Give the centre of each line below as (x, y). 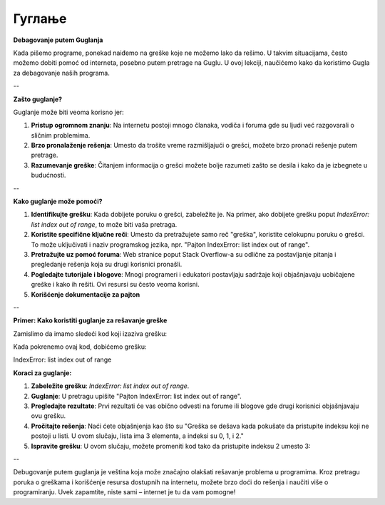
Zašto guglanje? (38, 99)
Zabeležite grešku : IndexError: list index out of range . (110, 386)
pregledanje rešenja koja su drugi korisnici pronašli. (107, 265)
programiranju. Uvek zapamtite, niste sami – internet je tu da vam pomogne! (124, 492)
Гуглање (40, 19)
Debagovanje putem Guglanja (58, 40)
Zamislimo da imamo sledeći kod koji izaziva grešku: (90, 333)
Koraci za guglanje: (42, 373)
